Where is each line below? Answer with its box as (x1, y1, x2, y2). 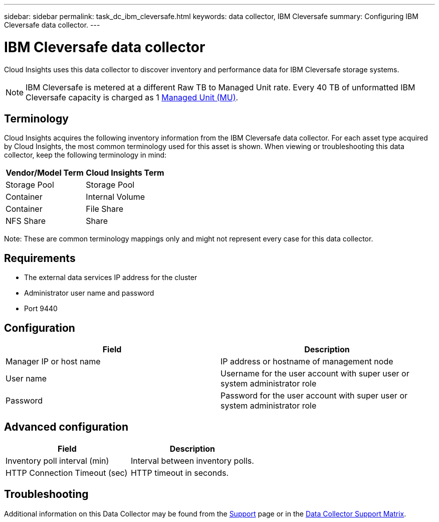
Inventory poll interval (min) (6, 455, 109, 466)
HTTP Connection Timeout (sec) (6, 467, 128, 478)
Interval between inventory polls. (130, 455, 254, 466)
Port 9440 (24, 304, 58, 313)
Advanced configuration (4, 421, 129, 434)
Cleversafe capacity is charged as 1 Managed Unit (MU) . (26, 92, 239, 102)
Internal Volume (86, 192, 145, 202)
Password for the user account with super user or (221, 390, 407, 401)
